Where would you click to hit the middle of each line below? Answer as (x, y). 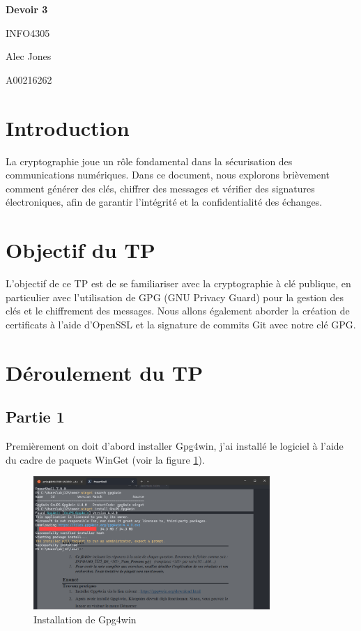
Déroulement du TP (105, 372)
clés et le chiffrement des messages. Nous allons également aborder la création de (178, 311)
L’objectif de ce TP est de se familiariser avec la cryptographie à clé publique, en (178, 283)
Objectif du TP (80, 250)
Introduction (68, 127)
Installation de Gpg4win (85, 619)
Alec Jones (29, 56)
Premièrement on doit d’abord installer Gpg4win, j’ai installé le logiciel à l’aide (175, 445)
